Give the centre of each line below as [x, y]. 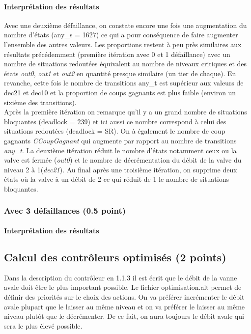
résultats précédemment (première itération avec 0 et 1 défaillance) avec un [117, 54]
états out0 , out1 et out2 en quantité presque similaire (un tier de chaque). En [120, 73]
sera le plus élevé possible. [43, 325]
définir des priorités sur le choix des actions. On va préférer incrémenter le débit [124, 296]
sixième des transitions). [40, 102]
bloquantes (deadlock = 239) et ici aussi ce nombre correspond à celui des [115, 121]
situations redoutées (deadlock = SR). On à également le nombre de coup [115, 131]
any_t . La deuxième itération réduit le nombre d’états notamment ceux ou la [120, 150]
